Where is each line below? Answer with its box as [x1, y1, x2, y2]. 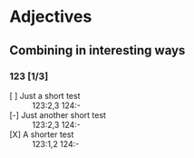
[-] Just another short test [9, 109, 107, 120]
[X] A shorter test [9, 129, 74, 140]
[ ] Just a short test [9, 90, 81, 101]
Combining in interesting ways [9, 43, 186, 58]
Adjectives [9, 6, 92, 27]
